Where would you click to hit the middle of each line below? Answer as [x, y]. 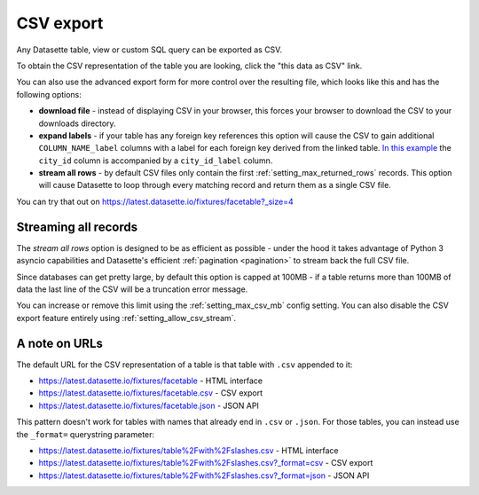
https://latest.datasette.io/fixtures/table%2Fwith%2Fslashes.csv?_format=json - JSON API [204, 475]
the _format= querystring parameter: [86, 434]
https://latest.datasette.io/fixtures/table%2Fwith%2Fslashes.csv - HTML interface [188, 450]
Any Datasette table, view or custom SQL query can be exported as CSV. [149, 50]
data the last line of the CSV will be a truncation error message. [132, 289]
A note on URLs [60, 343]
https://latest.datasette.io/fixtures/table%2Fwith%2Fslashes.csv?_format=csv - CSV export [206, 463]
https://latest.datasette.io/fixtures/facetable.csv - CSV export [151, 393]
